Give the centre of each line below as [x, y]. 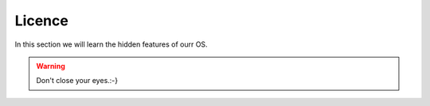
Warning [51, 66]
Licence [42, 21]
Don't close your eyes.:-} [77, 81]
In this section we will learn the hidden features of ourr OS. [111, 44]
